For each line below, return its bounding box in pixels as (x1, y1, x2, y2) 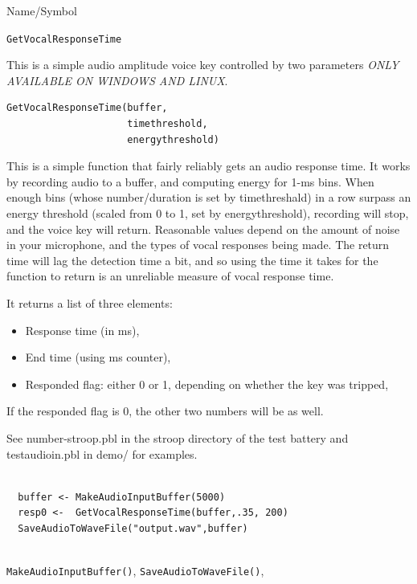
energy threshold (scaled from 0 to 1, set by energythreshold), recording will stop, (6, 205, 409, 221)
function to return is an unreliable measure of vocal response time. (6, 267, 334, 284)
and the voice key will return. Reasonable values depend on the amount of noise (6, 220, 400, 237)
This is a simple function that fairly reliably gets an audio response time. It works (6, 157, 411, 174)
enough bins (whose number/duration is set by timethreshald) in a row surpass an (6, 189, 411, 206)
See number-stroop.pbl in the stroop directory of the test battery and (6, 429, 349, 446)
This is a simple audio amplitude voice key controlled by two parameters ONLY (6, 56, 399, 73)
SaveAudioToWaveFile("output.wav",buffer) (18, 522, 248, 534)
